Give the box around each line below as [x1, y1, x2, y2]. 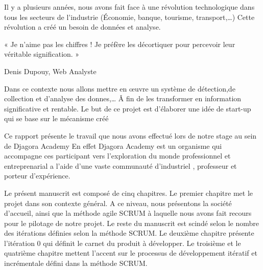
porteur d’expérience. [4, 170, 70, 181]
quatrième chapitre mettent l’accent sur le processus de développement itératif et [4, 247, 257, 258]
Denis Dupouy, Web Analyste [4, 65, 97, 76]
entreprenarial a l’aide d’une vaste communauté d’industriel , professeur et [4, 160, 237, 171]
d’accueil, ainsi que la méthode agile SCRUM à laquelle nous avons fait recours [4, 208, 252, 218]
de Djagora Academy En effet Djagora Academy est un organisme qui [4, 140, 222, 151]
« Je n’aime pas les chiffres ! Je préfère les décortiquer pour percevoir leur [4, 38, 235, 49]
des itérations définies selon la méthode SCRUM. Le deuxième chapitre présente [4, 228, 254, 238]
